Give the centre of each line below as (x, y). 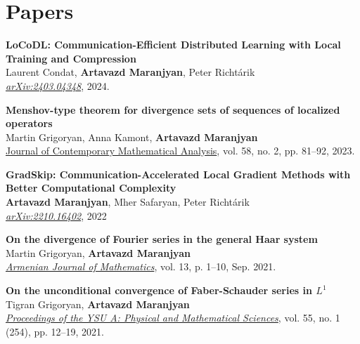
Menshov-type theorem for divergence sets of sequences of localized (173, 109)
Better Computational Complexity (91, 188)
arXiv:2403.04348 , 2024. (58, 85)
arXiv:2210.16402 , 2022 (56, 215)
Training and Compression (71, 58)
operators (29, 123)
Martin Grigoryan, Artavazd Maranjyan (98, 252)
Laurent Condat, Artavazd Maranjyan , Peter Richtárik (130, 72)
